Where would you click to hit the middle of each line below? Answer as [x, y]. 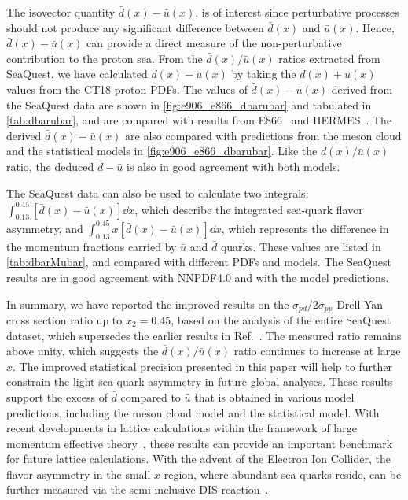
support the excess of [57, 396]
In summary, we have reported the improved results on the [148, 304]
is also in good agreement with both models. [233, 166]
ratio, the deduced [50, 166]
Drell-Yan [360, 304]
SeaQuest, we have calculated [77, 74]
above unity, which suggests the [83, 351]
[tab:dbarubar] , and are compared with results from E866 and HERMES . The [199, 120]
